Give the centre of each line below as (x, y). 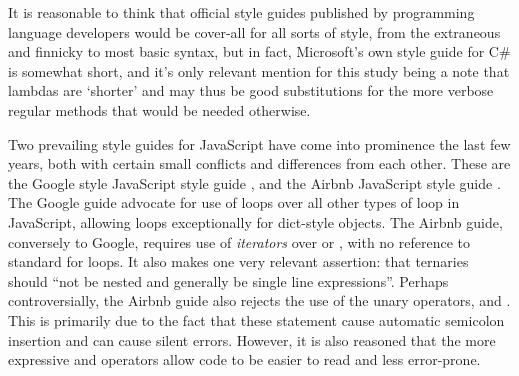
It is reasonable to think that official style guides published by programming (241, 12)
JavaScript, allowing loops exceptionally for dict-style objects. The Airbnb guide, (255, 221)
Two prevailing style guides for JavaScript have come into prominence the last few (259, 143)
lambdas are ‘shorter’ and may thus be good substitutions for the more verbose (251, 90)
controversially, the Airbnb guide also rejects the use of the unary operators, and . (259, 300)
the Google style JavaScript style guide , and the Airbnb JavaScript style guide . (254, 182)
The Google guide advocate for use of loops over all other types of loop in (234, 202)
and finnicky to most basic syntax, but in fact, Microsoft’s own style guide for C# (259, 51)
